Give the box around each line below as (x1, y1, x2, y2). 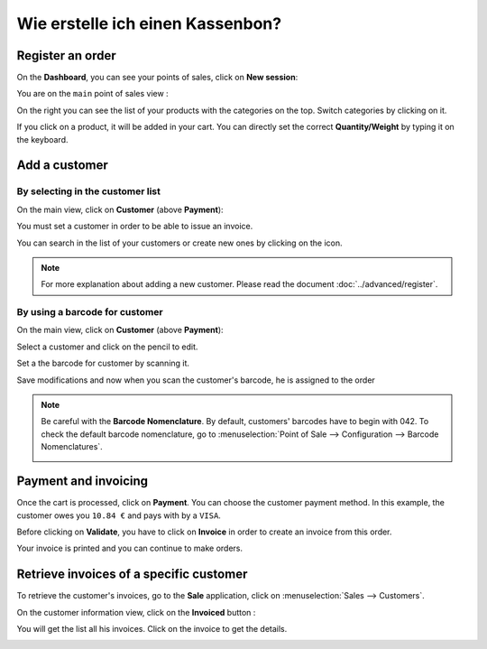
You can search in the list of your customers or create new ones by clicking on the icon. (16, 237, 343, 248)
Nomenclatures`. (41, 441, 103, 452)
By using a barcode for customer (16, 306, 163, 319)
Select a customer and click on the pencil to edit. (16, 341, 198, 352)
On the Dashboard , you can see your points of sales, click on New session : (16, 72, 299, 83)
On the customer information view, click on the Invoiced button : (16, 607, 256, 617)
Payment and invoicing (16, 474, 149, 489)
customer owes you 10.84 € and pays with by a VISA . (16, 510, 221, 521)
